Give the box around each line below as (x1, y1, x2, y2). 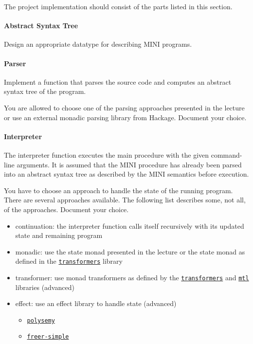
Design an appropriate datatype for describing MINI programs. (4, 39, 192, 49)
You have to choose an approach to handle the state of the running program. (4, 185, 233, 195)
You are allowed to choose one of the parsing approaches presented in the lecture (4, 102, 245, 112)
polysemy (27, 317, 55, 324)
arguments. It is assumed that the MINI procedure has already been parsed (17, 159, 242, 169)
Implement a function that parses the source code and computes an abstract (4, 76, 232, 87)
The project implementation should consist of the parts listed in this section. (4, 1, 233, 11)
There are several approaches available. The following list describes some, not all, (4, 195, 246, 205)
